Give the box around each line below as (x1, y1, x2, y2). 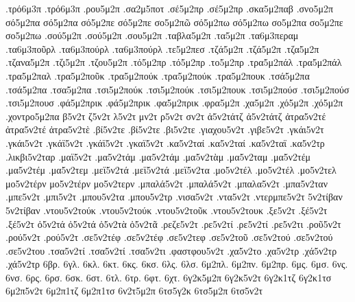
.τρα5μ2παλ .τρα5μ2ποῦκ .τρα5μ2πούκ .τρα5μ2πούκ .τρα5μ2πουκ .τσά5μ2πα (5, 68, 310, 82)
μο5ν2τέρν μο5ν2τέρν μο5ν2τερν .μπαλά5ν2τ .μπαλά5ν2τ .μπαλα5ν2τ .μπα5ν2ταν (5, 176, 328, 190)
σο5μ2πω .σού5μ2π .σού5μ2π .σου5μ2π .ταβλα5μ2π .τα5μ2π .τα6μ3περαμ (5, 28, 299, 43)
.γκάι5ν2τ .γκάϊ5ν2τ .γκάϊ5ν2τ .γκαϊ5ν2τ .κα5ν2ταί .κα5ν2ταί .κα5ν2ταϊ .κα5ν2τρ (5, 135, 325, 150)
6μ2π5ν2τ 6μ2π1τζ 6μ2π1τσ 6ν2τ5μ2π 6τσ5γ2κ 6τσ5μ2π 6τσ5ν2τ (5, 283, 263, 298)
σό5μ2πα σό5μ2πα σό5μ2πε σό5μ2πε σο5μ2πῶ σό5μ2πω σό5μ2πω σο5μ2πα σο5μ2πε (5, 14, 343, 29)
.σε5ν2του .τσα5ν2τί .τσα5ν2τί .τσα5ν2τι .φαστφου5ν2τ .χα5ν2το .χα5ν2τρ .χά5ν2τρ (5, 243, 337, 257)
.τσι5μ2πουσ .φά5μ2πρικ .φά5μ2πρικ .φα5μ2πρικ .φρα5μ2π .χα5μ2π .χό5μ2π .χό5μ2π (5, 95, 343, 110)
